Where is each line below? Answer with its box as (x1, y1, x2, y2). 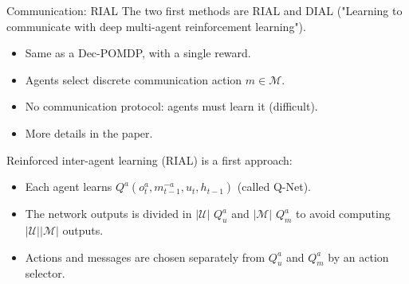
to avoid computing (296, 205, 391, 222)
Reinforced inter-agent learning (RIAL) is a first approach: (6, 151, 293, 168)
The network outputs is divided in (25, 205, 192, 222)
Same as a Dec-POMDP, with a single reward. (25, 45, 251, 61)
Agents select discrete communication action (25, 71, 242, 88)
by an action (328, 248, 389, 265)
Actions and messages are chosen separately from (25, 248, 265, 265)
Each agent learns (25, 178, 112, 195)
